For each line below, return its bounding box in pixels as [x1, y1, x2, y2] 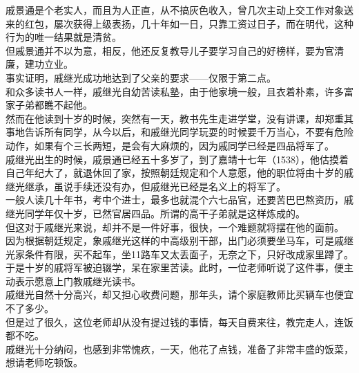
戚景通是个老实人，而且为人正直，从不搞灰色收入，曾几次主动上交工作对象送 [6, 3, 353, 17]
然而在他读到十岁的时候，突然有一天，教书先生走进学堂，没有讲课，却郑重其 [6, 111, 353, 125]
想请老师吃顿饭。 [6, 355, 83, 370]
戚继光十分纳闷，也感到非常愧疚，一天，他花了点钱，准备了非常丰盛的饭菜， [6, 341, 353, 356]
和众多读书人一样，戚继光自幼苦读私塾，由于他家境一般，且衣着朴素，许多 [6, 84, 344, 98]
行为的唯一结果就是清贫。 [6, 30, 122, 44]
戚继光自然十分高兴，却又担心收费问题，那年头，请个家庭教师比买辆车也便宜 [6, 287, 353, 302]
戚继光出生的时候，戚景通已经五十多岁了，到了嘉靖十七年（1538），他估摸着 [6, 152, 349, 166]
